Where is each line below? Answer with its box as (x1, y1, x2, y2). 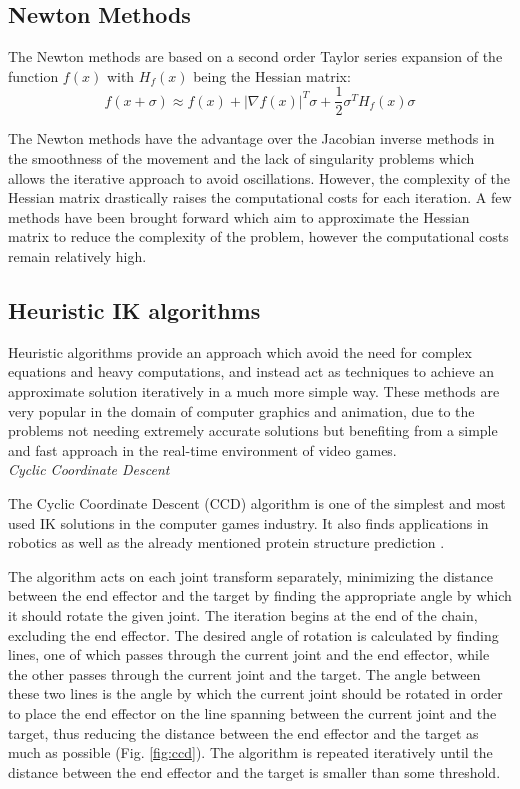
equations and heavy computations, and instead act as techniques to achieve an (8, 361, 495, 382)
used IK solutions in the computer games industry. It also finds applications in (8, 512, 489, 533)
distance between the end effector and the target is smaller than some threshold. (8, 761, 501, 782)
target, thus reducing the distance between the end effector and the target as (8, 722, 479, 743)
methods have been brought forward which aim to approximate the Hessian (8, 206, 470, 227)
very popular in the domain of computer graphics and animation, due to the (8, 400, 475, 421)
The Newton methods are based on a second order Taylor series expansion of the (8, 46, 503, 67)
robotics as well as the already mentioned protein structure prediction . (8, 532, 445, 553)
